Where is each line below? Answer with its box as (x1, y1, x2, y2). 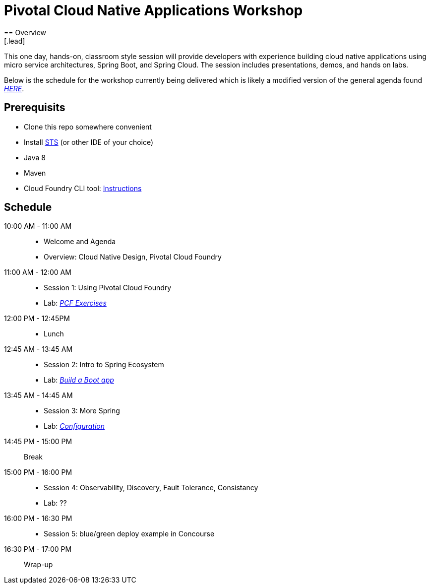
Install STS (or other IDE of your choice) (24, 137, 154, 146)
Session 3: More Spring (44, 406, 120, 415)
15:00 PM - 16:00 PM (4, 468, 72, 477)
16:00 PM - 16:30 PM (4, 514, 72, 523)
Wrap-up (24, 560, 53, 569)
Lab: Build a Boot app (44, 376, 114, 385)
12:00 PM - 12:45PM (4, 314, 70, 323)
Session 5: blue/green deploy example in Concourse (44, 529, 215, 538)
